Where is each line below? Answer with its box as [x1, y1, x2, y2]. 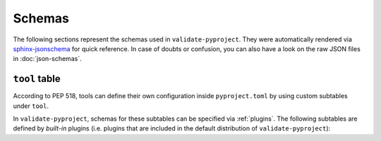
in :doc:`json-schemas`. [13, 55, 82, 63]
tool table [13, 73, 61, 85]
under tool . [13, 102, 49, 110]
